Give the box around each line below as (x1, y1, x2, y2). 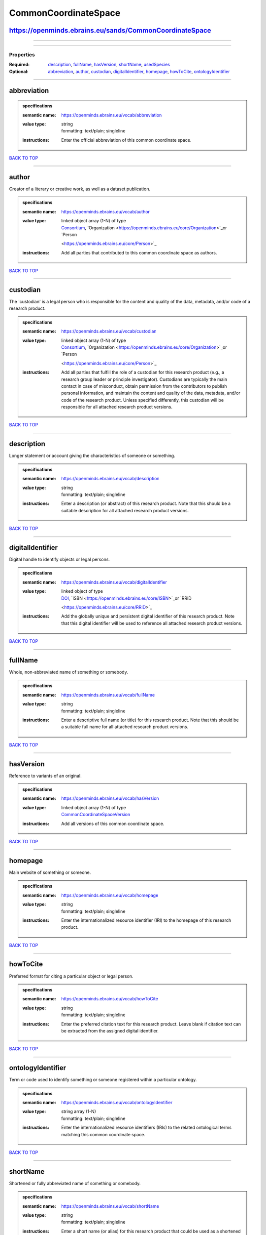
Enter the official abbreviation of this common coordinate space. (61, 137, 192, 143)
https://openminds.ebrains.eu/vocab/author (61, 208, 150, 214)
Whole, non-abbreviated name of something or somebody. (9, 669, 128, 675)
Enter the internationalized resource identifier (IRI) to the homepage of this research (61, 917, 232, 923)
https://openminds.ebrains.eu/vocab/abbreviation (61, 112, 162, 118)
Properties (9, 51, 35, 58)
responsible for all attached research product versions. (61, 404, 172, 410)
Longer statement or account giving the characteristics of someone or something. (9, 453, 175, 459)
